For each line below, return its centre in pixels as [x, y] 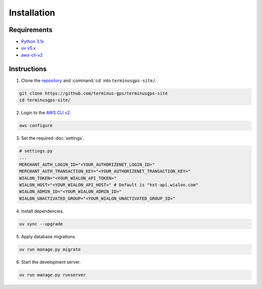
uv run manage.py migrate [50, 249]
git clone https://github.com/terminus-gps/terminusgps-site [93, 93]
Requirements [31, 30]
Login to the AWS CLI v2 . [46, 113]
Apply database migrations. [49, 236]
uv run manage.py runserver [52, 275]
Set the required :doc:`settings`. [53, 138]
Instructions [28, 69]
